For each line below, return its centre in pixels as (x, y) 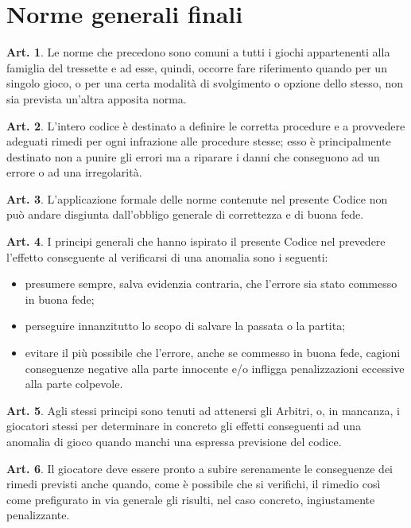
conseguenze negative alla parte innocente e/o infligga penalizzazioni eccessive (215, 368)
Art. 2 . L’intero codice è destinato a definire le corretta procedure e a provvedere (206, 125)
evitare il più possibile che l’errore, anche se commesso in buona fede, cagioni (213, 353)
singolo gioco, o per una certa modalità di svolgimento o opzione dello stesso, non (205, 83)
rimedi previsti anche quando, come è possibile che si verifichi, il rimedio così (194, 484)
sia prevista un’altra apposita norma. (97, 98)
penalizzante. (38, 515)
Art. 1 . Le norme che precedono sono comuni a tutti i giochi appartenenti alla (198, 52)
